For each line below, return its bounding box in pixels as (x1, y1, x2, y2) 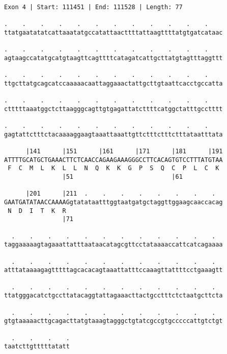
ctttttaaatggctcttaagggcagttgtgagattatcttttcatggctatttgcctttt (4, 105, 223, 113)
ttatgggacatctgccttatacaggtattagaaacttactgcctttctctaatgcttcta (4, 292, 223, 299)
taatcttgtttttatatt (4, 343, 70, 350)
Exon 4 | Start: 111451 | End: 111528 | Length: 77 (4, 4, 183, 11)
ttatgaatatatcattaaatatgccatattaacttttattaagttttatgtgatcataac (4, 29, 223, 36)
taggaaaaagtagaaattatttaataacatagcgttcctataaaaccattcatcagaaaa (4, 241, 223, 249)
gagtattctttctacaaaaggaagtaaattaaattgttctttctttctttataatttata (4, 130, 223, 138)
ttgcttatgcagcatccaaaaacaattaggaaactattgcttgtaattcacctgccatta (4, 79, 223, 87)
